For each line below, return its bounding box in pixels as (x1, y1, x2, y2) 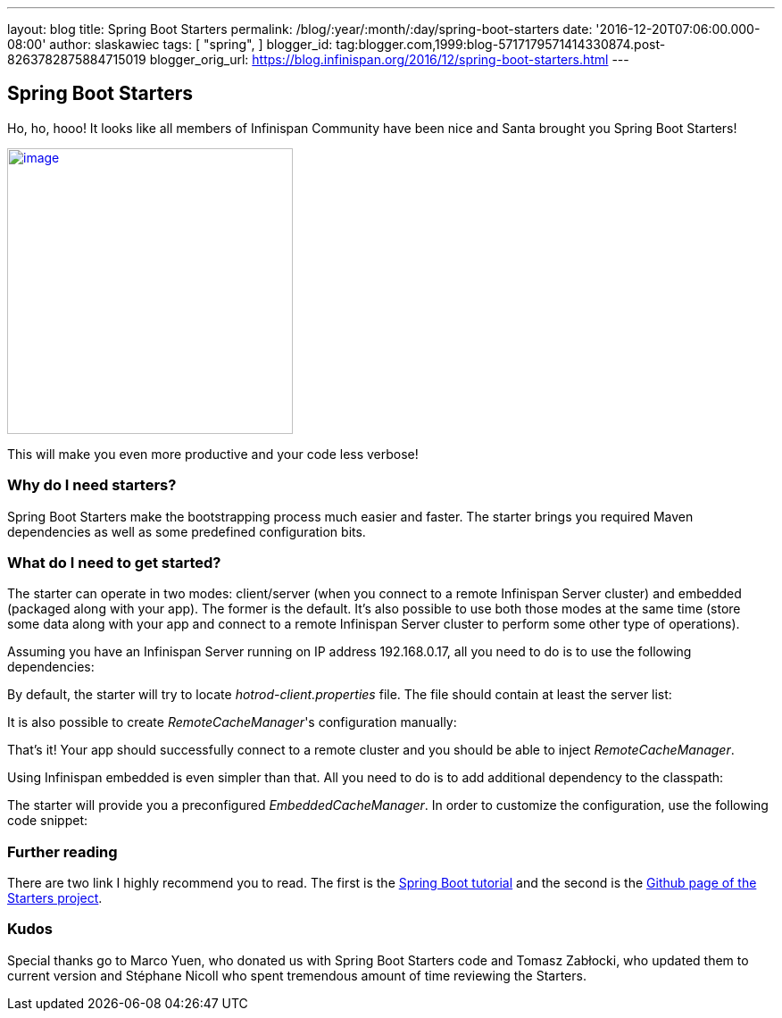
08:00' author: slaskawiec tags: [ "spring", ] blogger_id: (7, 37, 333, 52)
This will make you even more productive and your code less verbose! (7, 446, 419, 462)
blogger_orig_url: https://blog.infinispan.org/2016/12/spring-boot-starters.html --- (149, 52, 629, 67)
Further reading (7, 842, 118, 861)
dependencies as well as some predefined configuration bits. (7, 523, 366, 539)
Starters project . (7, 890, 103, 906)
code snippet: (7, 813, 88, 829)
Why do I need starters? (7, 476, 177, 495)
